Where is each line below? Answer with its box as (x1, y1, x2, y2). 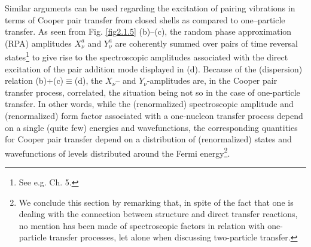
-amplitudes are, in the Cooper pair (147, 74, 278, 87)
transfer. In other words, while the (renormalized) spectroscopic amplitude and (5, 97, 294, 110)
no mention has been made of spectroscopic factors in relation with (19, 219, 265, 231)
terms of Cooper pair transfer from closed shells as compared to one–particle (5, 13, 285, 26)
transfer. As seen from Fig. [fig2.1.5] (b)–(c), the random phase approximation (5, 25, 292, 38)
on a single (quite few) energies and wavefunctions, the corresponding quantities (5, 121, 298, 133)
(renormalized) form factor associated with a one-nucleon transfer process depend (5, 109, 303, 121)
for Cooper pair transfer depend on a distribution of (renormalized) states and (5, 133, 292, 145)
